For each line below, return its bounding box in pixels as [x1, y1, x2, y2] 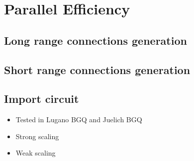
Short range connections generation [4, 62, 191, 77]
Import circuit [4, 91, 79, 106]
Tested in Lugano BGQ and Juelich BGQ [15, 114, 142, 125]
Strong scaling [15, 131, 59, 141]
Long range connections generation [4, 32, 187, 48]
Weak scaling [15, 148, 56, 158]
